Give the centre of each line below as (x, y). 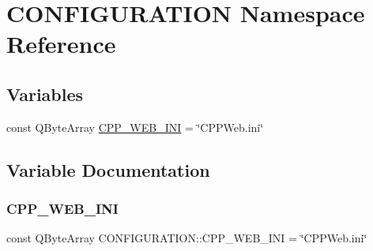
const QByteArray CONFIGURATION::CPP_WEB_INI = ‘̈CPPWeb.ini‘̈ (187, 238)
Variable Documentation (108, 169)
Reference (61, 44)
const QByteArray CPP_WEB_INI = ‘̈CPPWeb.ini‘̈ (135, 127)
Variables (45, 94)
